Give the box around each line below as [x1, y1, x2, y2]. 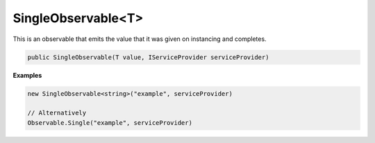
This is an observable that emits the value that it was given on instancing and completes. [12, 35, 267, 43]
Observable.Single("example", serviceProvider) [27, 119, 192, 126]
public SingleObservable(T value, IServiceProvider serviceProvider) [27, 53, 269, 61]
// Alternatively [27, 109, 87, 117]
